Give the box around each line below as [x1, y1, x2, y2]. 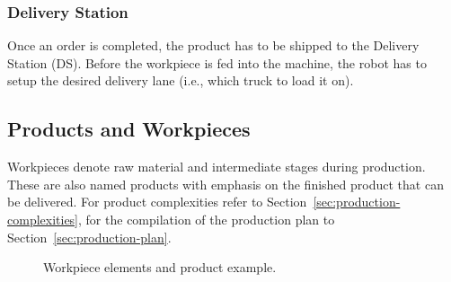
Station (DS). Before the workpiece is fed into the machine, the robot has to [7, 53, 427, 72]
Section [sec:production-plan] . [7, 227, 172, 246]
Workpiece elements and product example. [43, 258, 277, 277]
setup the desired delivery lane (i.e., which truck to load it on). [7, 71, 354, 90]
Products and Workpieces [7, 115, 251, 143]
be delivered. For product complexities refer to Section [7, 192, 307, 211]
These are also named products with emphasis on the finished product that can [7, 174, 444, 193]
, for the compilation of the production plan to [78, 209, 335, 228]
